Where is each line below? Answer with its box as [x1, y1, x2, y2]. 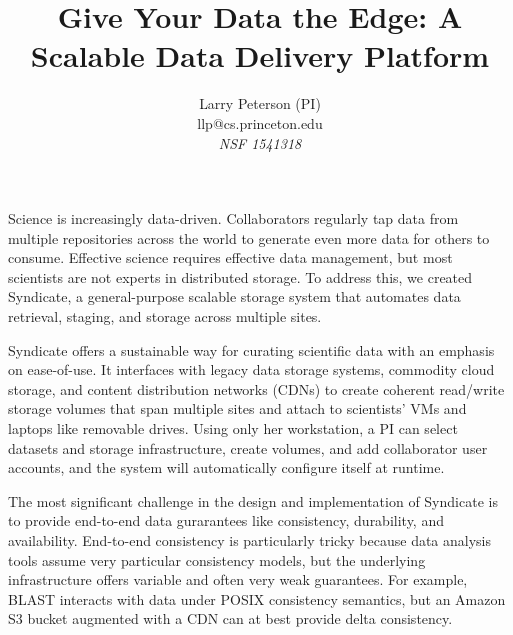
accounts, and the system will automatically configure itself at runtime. [8, 457, 445, 478]
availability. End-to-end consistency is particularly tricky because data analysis [8, 530, 492, 550]
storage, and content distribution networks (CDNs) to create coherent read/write [8, 378, 505, 399]
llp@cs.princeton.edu [197, 112, 323, 133]
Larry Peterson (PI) [199, 93, 321, 114]
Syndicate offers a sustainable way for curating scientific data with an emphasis [8, 339, 495, 360]
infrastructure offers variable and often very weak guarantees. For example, [8, 569, 468, 590]
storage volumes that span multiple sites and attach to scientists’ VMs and [8, 398, 467, 419]
